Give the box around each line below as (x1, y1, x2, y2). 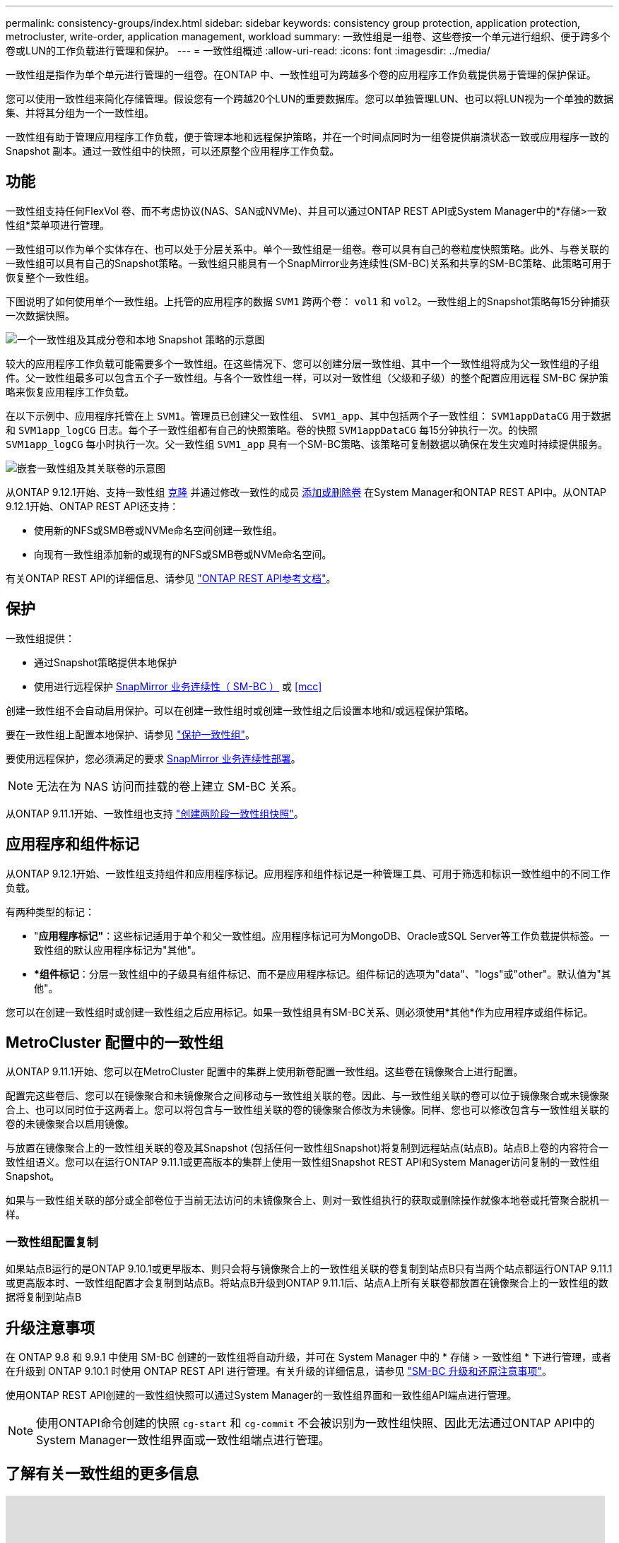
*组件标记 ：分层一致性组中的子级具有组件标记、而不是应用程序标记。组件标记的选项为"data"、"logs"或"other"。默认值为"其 (34, 967, 611, 980)
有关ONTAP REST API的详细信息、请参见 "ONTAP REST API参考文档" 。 (6, 572, 336, 584)
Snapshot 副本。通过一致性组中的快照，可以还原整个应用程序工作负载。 (6, 145, 340, 157)
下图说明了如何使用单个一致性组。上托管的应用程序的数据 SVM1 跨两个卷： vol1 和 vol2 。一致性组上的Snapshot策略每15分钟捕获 (6, 295, 611, 307)
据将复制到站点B (6, 1291, 82, 1303)
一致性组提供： (6, 632, 75, 644)
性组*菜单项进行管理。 (6, 218, 110, 231)
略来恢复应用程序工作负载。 (6, 385, 134, 398)
